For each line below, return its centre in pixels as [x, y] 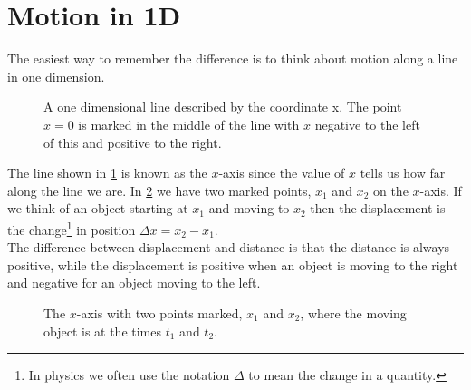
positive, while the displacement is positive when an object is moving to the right [233, 264]
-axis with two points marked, [159, 312]
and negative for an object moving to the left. [134, 283]
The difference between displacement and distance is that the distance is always [229, 247]
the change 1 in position [72, 228]
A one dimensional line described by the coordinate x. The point [223, 107]
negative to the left [367, 124]
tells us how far [403, 173]
